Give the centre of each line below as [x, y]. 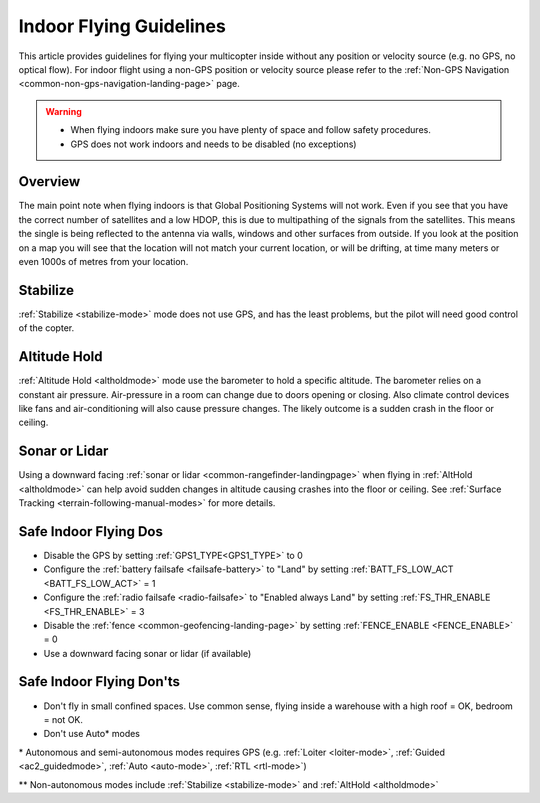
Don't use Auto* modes [91, 734]
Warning [63, 111]
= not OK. [63, 719]
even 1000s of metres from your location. [103, 261]
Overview [49, 181]
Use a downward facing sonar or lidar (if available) [147, 653]
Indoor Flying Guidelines [122, 26]
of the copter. [46, 328]
